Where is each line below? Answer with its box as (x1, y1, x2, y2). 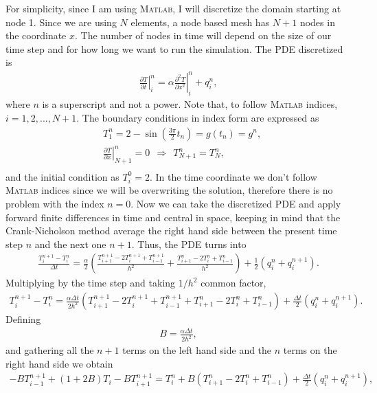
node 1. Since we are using (5, 14, 117, 29)
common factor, (201, 276, 266, 290)
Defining (5, 312, 41, 326)
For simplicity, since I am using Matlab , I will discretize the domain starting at (5, 1, 341, 15)
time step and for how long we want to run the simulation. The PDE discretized (5, 41, 343, 56)
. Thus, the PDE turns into (131, 236, 247, 251)
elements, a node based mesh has (130, 14, 270, 29)
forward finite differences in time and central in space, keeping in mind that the (5, 210, 341, 224)
